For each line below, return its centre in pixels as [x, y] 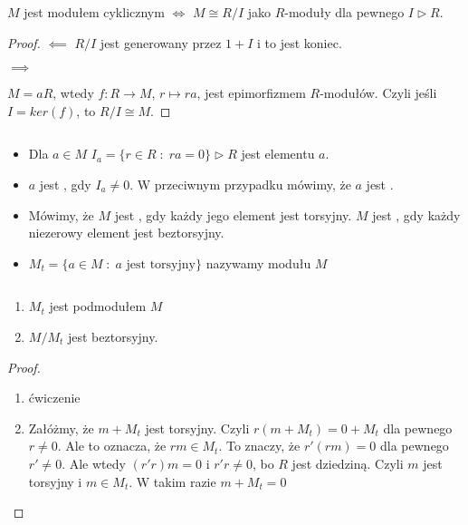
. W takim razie [172, 481]
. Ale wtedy [94, 463]
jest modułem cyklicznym [94, 12]
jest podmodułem [98, 306]
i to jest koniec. [299, 42]
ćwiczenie [54, 398]
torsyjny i [55, 481]
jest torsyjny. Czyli [197, 428]
